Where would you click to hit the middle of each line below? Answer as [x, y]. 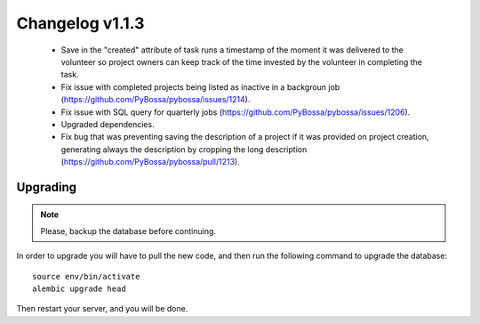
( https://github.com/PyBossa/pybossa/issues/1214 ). [156, 100]
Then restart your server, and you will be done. [102, 309]
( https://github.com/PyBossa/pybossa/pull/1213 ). [150, 162]
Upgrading [47, 187]
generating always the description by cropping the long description [184, 149]
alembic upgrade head [79, 289]
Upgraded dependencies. [108, 124]
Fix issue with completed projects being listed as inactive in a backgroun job [200, 87]
